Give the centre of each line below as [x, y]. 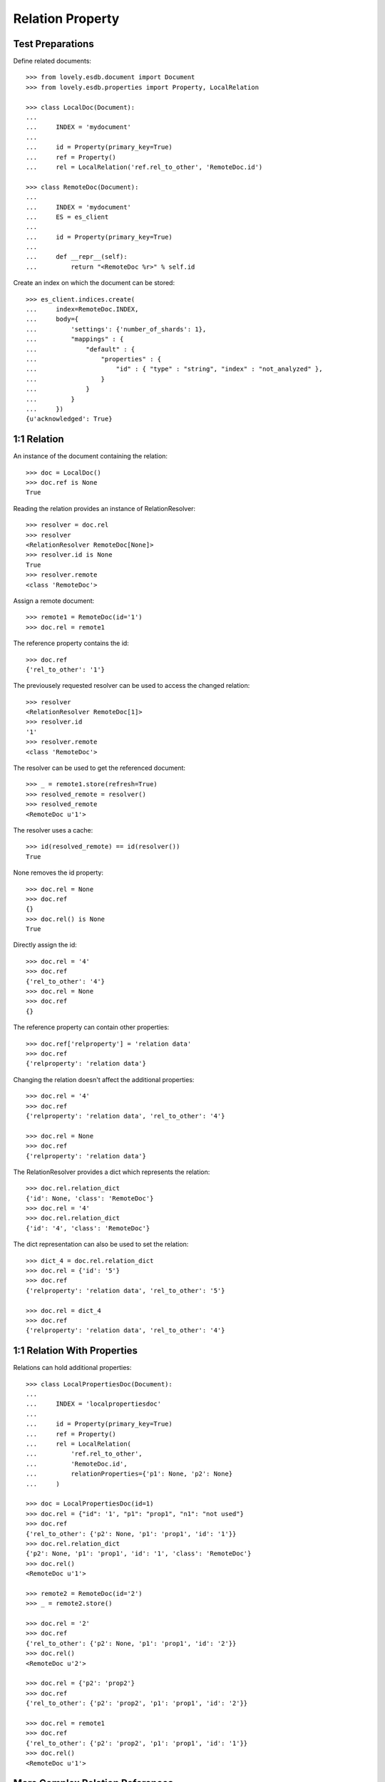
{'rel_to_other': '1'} [66, 669]
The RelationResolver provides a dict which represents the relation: [112, 1172]
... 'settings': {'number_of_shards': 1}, [116, 329]
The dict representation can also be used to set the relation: [101, 1245]
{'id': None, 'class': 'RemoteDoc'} [90, 1198]
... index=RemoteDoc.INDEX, [82, 309]
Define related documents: [52, 61]
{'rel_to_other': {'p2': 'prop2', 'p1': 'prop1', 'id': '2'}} [137, 1703]
